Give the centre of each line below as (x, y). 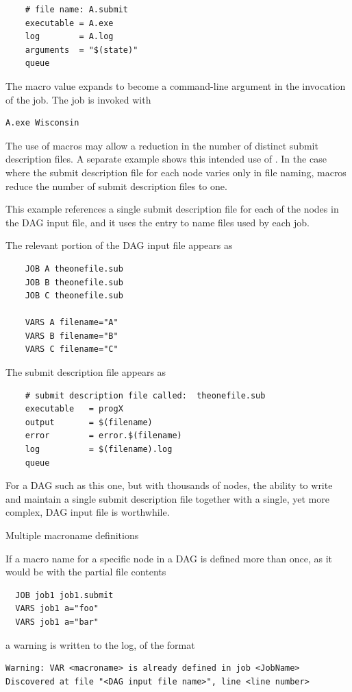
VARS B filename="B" (72, 336)
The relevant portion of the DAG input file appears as (119, 245)
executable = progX (74, 409)
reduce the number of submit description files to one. (116, 186)
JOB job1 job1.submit (64, 595)
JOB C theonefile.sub (74, 296)
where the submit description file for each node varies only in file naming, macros (176, 172)
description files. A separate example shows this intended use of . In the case (166, 159)
